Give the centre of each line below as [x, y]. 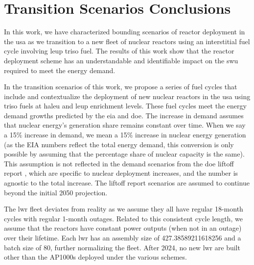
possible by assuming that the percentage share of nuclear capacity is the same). [124, 154]
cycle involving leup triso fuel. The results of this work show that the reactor [119, 51]
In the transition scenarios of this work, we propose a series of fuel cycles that [121, 87]
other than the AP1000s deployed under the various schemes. [95, 257]
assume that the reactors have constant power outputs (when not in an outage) [123, 228]
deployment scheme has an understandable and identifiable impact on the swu [121, 60]
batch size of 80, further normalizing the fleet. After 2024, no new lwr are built [122, 247]
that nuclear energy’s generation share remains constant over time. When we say [125, 125]
